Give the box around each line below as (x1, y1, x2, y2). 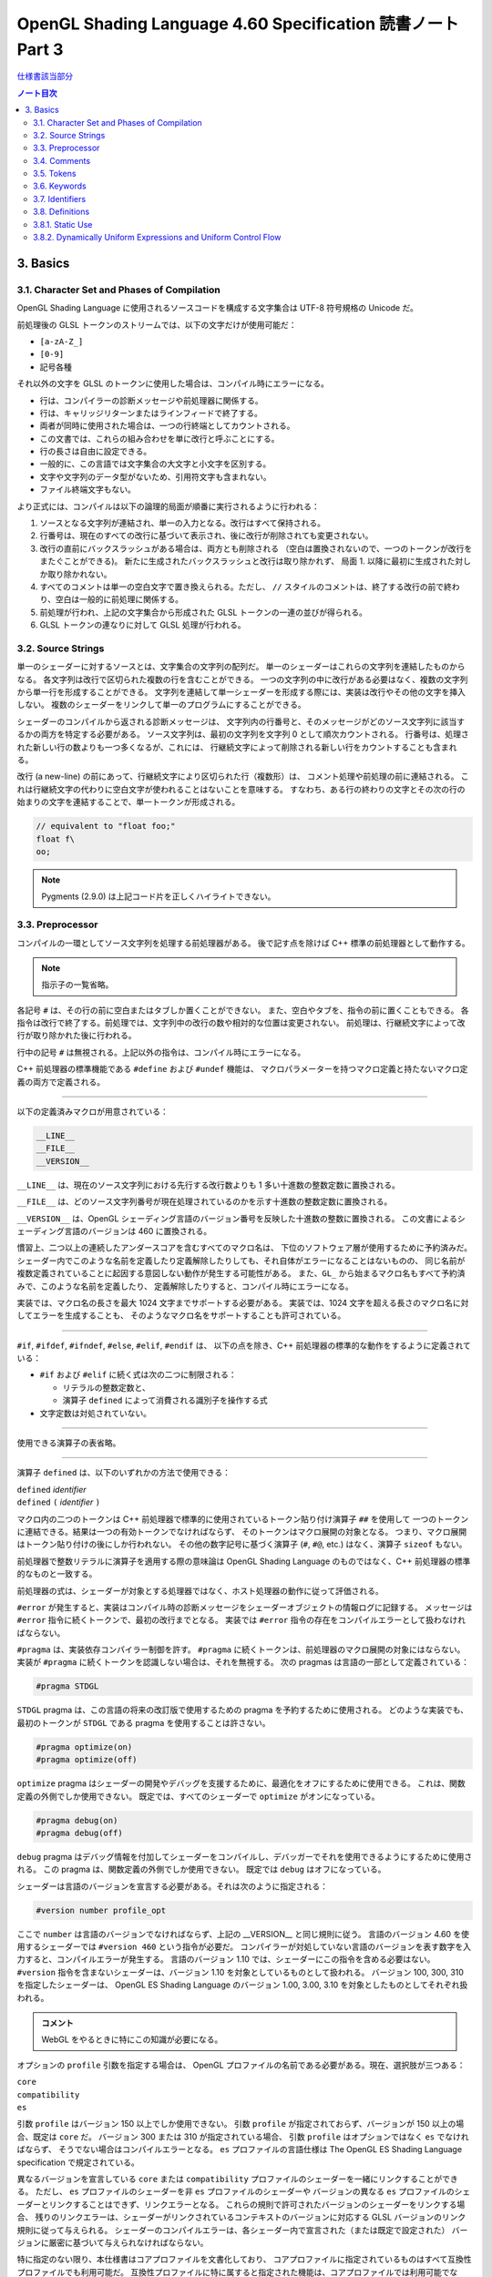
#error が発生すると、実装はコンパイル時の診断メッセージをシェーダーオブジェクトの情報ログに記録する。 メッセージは (16, 1601, 473, 1612)
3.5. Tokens (33, 168, 77, 179)
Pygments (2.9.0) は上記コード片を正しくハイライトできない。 (41, 891, 276, 902)
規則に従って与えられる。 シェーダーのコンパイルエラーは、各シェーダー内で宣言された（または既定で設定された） (16, 2224, 450, 2235)
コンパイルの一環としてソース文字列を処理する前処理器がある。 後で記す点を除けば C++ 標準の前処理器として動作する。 (16, 937, 471, 948)
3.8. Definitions (33, 206, 90, 218)
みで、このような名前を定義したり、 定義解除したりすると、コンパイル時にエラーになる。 (16, 1281, 354, 1292)
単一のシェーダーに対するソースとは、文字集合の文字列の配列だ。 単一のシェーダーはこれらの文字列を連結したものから (16, 661, 466, 672)
